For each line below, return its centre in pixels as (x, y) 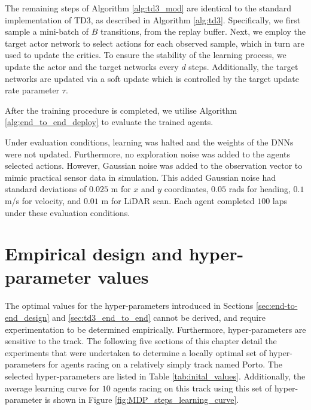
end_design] (27, 317)
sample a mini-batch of (47, 31)
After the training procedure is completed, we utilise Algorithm (121, 110)
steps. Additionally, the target (243, 66)
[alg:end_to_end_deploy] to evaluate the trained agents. (109, 122)
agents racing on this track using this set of (193, 388)
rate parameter (32, 90)
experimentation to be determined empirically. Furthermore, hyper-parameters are (155, 329)
